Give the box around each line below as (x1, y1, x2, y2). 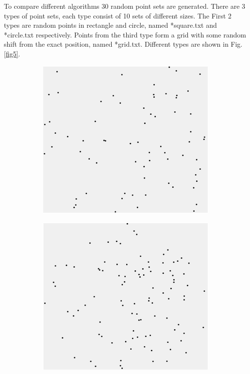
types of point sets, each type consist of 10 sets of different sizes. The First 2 (4, 10, 232, 20)
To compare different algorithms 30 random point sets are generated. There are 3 (4, 1, 246, 11)
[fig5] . (4, 48, 20, 58)
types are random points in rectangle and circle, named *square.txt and (4, 20, 217, 30)
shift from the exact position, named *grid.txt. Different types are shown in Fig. (4, 39, 243, 49)
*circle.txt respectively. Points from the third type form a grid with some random (4, 29, 246, 39)
